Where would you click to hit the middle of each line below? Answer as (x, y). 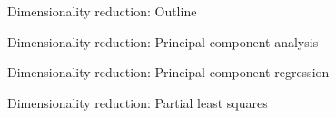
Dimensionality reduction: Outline (102, 11)
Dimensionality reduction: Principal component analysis (163, 41)
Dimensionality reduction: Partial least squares (138, 102)
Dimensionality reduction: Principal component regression (168, 72)
